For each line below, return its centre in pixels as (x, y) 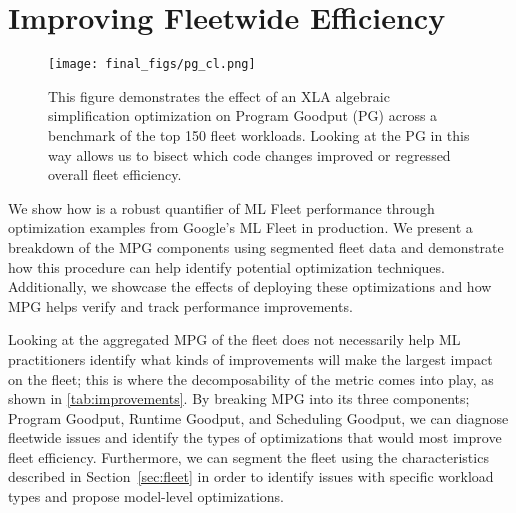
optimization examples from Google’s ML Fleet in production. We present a (240, 227)
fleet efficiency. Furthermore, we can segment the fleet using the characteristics (248, 456)
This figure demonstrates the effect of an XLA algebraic (219, 95)
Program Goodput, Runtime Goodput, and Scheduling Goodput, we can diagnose (258, 417)
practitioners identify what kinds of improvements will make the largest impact (250, 358)
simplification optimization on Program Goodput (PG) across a (243, 115)
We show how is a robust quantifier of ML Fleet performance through (221, 207)
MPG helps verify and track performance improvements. (180, 305)
